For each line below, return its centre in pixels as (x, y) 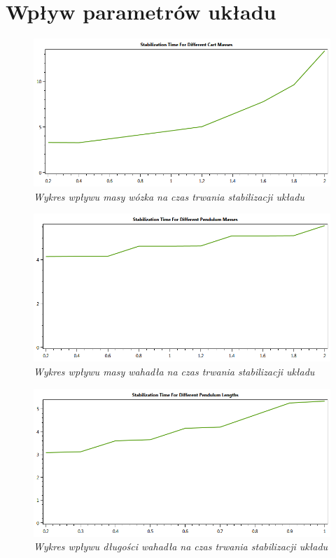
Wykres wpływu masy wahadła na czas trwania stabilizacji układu (174, 371)
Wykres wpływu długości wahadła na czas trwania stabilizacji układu (181, 546)
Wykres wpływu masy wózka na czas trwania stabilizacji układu (169, 196)
